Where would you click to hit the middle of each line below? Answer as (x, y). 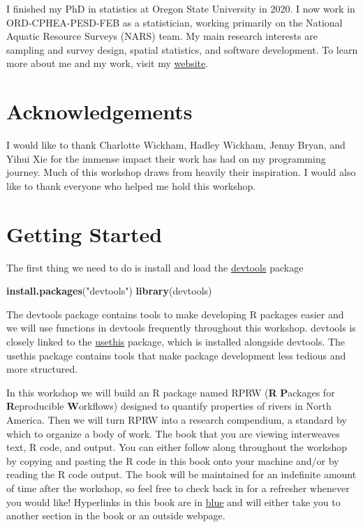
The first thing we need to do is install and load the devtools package (155, 267)
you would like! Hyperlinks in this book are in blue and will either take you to (173, 502)
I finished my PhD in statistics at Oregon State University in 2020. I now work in (181, 8)
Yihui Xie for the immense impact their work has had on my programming (166, 158)
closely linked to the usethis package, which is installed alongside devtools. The (176, 341)
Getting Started (84, 233)
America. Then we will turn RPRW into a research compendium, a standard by (177, 419)
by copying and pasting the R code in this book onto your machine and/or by (173, 460)
